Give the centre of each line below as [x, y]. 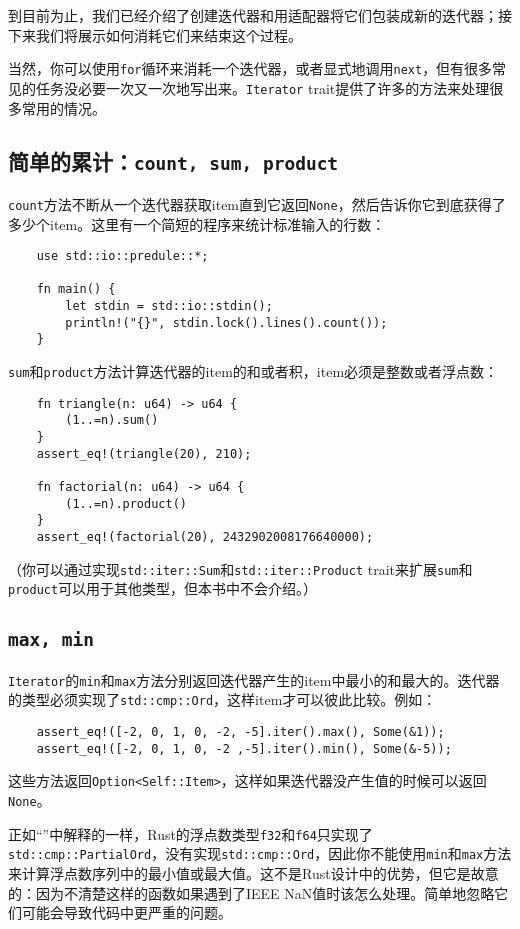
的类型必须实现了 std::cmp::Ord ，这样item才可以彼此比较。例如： [222, 699]
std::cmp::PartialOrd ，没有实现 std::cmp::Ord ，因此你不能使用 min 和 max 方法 [260, 853]
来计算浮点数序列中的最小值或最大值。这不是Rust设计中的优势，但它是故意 [253, 872]
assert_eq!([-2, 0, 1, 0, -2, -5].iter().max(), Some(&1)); [240, 732]
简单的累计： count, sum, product [173, 161]
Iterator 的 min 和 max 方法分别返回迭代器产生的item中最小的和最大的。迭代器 [254, 679]
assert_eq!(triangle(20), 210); [144, 453]
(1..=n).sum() [112, 420]
